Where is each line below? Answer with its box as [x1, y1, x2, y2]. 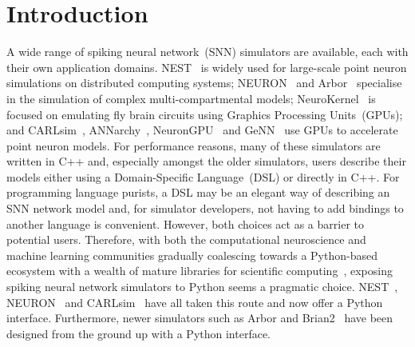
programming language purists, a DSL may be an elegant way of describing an [6, 184, 390, 201]
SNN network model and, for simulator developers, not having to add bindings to [6, 200, 404, 217]
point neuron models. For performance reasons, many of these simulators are [6, 137, 381, 154]
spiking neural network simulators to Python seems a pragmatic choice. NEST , [6, 278, 398, 295]
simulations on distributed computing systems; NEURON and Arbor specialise [6, 74, 402, 91]
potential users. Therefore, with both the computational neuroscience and [6, 231, 366, 248]
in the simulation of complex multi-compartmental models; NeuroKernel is [6, 90, 376, 106]
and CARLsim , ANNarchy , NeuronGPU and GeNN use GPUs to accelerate [6, 122, 398, 138]
